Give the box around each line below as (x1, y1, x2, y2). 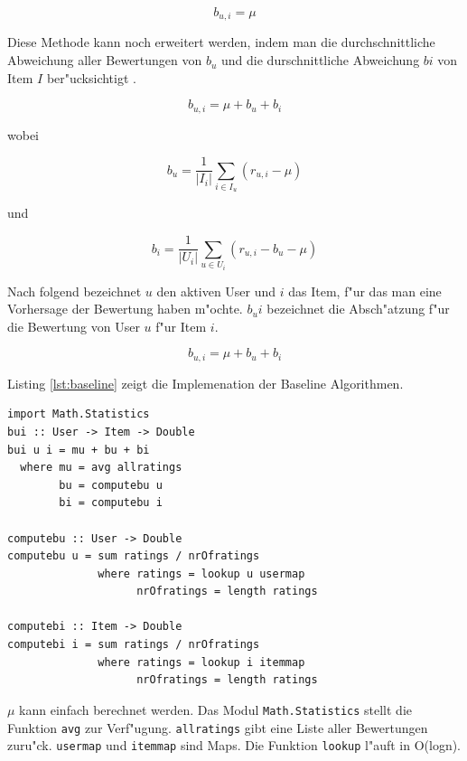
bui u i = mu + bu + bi (7, 443, 150, 456)
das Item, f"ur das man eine (288, 281, 442, 300)
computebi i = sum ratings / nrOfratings (7, 638, 260, 652)
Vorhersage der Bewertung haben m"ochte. (7, 299, 243, 318)
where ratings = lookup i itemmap (98, 655, 305, 669)
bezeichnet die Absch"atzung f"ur (266, 299, 450, 318)
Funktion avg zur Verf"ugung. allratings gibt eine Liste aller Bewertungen (7, 718, 428, 737)
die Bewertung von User (7, 316, 140, 335)
